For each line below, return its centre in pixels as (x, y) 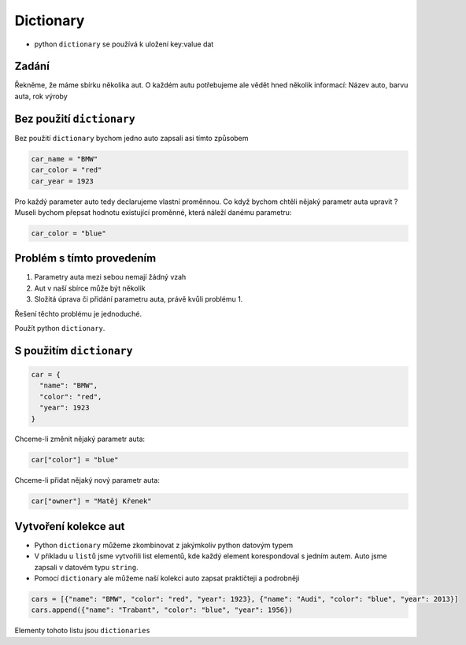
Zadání (32, 67)
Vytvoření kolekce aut (70, 526)
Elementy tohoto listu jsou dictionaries (83, 631)
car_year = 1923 (63, 181)
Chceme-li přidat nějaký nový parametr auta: (87, 480)
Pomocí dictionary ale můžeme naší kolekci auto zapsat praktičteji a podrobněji (167, 578)
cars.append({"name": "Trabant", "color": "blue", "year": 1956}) (162, 610)
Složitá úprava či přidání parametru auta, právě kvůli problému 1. (139, 299)
